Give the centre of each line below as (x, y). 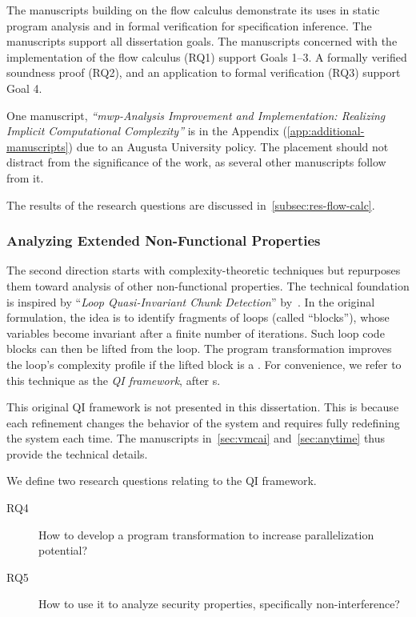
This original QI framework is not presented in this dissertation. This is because (203, 407)
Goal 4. (24, 88)
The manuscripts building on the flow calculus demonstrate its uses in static (193, 10)
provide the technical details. (77, 453)
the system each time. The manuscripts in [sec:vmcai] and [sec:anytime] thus (196, 438)
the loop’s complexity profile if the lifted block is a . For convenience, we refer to (204, 364)
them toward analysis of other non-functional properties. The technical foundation (208, 285)
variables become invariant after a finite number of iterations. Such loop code (196, 333)
